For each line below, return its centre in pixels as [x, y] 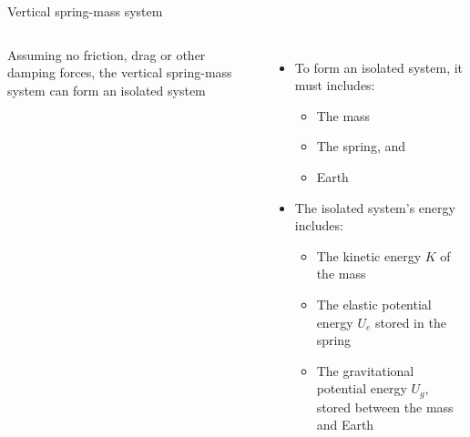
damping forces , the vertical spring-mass [120, 72]
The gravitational [365, 370]
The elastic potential [374, 304]
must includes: [335, 85]
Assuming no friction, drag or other [107, 54]
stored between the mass [385, 407]
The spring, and [361, 146]
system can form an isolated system [107, 90]
